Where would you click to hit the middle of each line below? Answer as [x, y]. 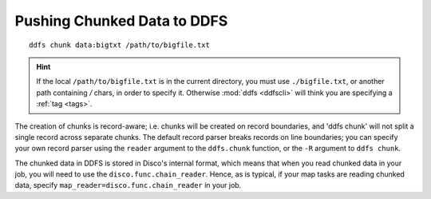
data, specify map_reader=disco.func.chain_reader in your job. [128, 185]
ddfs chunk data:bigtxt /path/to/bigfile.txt [120, 45]
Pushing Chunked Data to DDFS [121, 21]
